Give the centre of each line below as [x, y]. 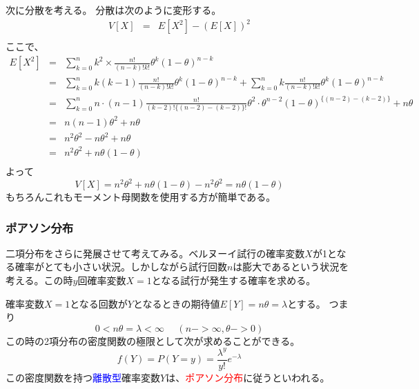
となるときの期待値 [176, 303]
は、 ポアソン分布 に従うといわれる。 [248, 377]
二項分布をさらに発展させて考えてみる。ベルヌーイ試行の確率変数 [155, 253]
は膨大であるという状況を [291, 267]
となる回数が [99, 303]
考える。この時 [39, 280]
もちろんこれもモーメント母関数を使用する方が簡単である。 [141, 197]
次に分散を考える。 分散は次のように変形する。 [114, 10]
